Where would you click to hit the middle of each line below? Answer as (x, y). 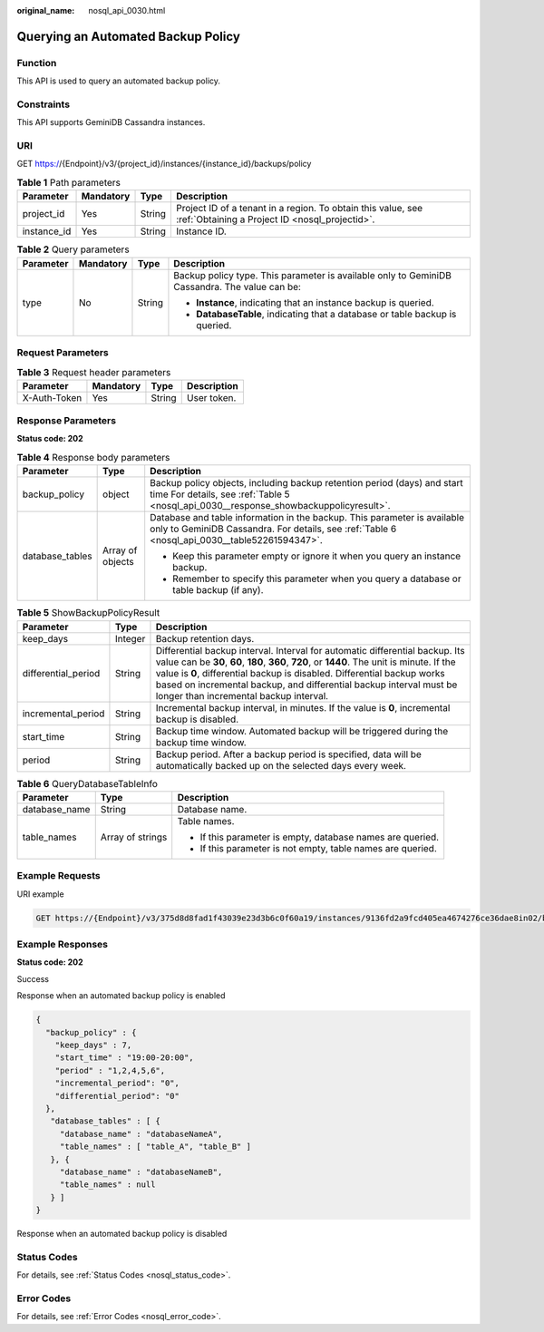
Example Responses (63, 945)
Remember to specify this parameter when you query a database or (317, 578)
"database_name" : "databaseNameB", (141, 1172)
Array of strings (134, 837)
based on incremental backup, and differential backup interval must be (306, 685)
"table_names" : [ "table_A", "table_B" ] (155, 1147)
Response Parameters (67, 421)
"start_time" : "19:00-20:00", (124, 1058)
